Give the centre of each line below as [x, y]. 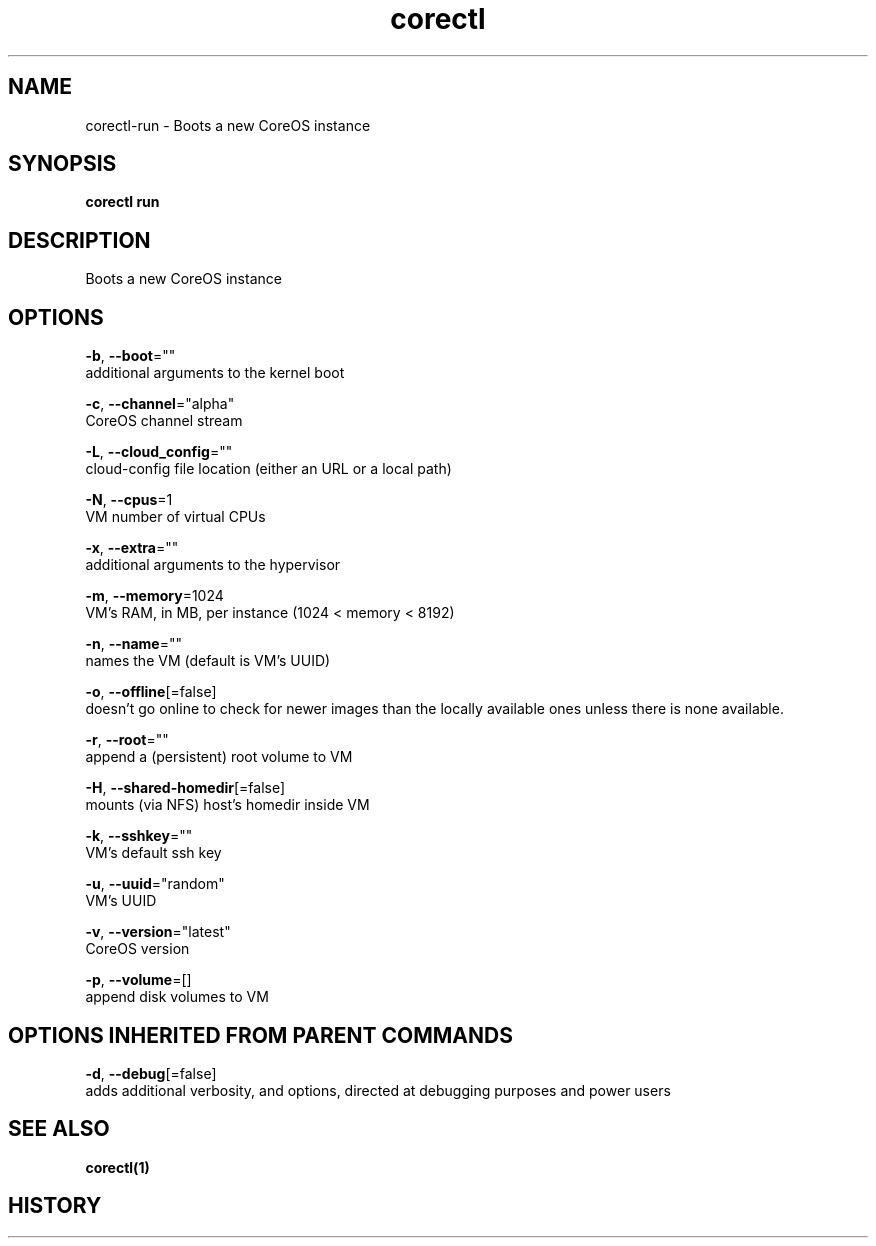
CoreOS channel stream [164, 421]
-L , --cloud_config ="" [159, 452]
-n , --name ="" [134, 644]
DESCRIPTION [79, 240]
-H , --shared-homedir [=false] [185, 788]
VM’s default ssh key [153, 853]
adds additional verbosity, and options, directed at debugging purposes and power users [378, 1090]
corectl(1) [117, 1167]
